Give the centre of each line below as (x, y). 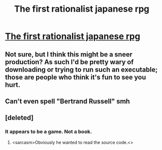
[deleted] (19, 118)
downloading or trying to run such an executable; (81, 69)
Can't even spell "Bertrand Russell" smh (68, 101)
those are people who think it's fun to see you (76, 77)
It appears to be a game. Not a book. (49, 131)
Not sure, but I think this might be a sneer (69, 54)
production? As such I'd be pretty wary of (69, 62)
